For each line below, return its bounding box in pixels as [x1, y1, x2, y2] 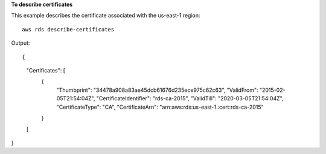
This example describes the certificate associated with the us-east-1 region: [11, 12, 200, 19]
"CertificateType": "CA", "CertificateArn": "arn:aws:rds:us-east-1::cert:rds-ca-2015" [56, 103, 264, 111]
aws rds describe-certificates [22, 26, 115, 33]
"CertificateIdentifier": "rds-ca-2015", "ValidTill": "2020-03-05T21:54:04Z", [96, 95, 284, 102]
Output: [11, 39, 30, 47]
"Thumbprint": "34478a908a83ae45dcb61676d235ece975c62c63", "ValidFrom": [56, 86, 259, 94]
